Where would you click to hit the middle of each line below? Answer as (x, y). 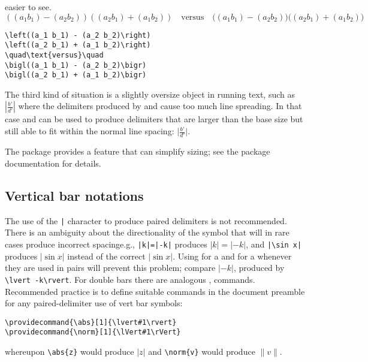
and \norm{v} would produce (202, 352)
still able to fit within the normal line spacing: (90, 131)
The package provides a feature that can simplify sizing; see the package (138, 151)
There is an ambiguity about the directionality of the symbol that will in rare (147, 232)
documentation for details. (53, 163)
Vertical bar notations (74, 195)
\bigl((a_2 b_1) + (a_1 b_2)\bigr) (76, 75)
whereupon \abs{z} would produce (70, 352)
